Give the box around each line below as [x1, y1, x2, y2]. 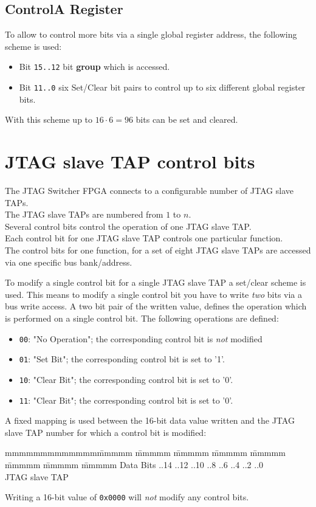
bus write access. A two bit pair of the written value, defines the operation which [5, 300, 307, 312]
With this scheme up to [5, 113, 93, 126]
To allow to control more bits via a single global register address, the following [5, 28, 297, 41]
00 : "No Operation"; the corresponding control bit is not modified [19, 332, 263, 345]
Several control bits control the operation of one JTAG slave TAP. [5, 219, 252, 232]
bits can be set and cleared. [136, 113, 238, 126]
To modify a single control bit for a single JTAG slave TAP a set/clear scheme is [5, 276, 306, 289]
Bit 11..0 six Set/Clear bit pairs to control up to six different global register [19, 81, 306, 94]
